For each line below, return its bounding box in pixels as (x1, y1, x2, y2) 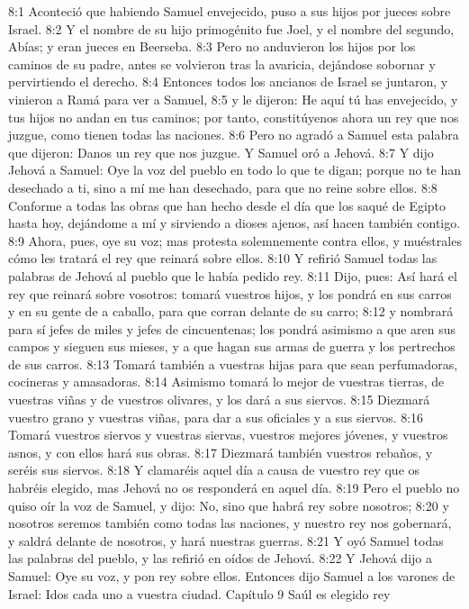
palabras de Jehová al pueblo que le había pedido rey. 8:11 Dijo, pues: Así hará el (8, 266, 457, 285)
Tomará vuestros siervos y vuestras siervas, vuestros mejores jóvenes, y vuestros (8, 425, 448, 444)
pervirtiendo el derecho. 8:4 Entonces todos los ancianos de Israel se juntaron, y (8, 72, 448, 91)
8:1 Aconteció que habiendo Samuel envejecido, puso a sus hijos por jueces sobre (8, 2, 451, 20)
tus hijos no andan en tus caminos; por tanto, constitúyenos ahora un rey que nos (8, 107, 459, 126)
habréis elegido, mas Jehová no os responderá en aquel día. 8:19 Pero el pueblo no (8, 478, 460, 497)
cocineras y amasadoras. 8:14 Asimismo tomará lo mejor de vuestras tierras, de (8, 372, 445, 391)
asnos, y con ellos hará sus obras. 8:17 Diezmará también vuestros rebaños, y (8, 442, 433, 461)
